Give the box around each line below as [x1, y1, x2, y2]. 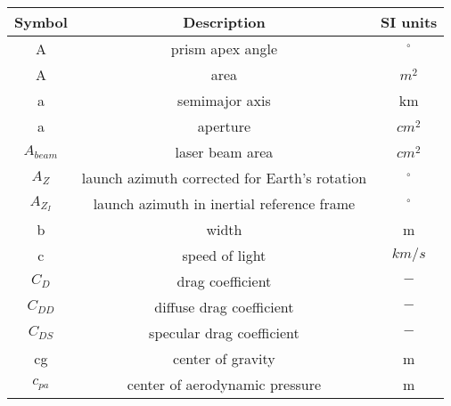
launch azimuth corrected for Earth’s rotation [81, 167, 367, 188]
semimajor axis [177, 90, 271, 110]
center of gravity [173, 348, 275, 369]
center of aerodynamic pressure [127, 374, 322, 394]
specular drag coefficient [149, 322, 299, 343]
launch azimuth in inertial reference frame [93, 193, 356, 214]
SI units [381, 12, 438, 32]
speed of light [182, 245, 266, 265]
